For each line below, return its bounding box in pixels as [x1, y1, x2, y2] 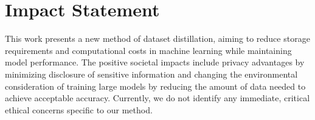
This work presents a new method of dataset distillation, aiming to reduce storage [5, 32, 310, 45]
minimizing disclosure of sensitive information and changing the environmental [5, 67, 298, 80]
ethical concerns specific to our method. [5, 103, 153, 116]
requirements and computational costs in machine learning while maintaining [5, 44, 292, 56]
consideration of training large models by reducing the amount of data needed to [5, 79, 306, 92]
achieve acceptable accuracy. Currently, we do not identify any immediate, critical [5, 92, 310, 104]
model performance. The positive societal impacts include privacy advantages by [5, 56, 305, 68]
